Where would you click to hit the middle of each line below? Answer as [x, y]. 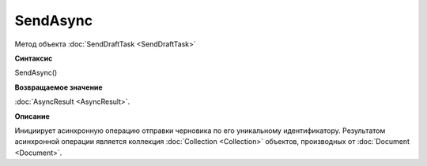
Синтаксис [34, 58]
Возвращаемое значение [59, 87]
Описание [32, 116]
